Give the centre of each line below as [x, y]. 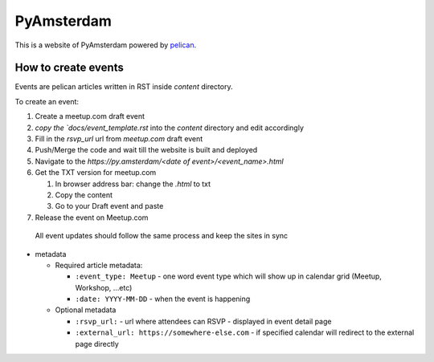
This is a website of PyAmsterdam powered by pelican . [106, 45]
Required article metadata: [99, 265]
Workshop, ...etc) [104, 287]
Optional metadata [86, 310]
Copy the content [84, 195]
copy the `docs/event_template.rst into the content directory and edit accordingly [170, 128]
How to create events [69, 68]
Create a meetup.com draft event [90, 116]
